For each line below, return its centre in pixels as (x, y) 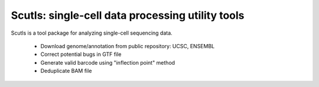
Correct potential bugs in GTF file (81, 54)
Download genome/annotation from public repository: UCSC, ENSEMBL (128, 46)
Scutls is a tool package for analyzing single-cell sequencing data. (92, 33)
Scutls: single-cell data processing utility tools (128, 15)
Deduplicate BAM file (66, 71)
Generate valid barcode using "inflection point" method (108, 62)
